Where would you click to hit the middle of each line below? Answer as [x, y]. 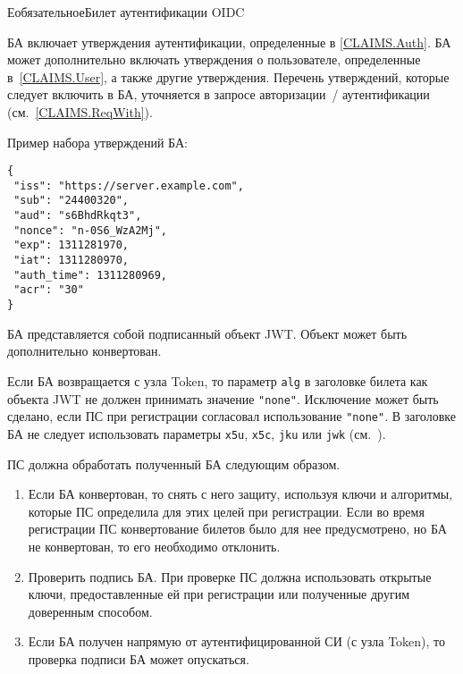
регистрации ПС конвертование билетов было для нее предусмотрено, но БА [237, 529]
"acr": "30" [49, 290]
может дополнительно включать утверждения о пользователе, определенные [214, 59]
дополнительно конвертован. [84, 351]
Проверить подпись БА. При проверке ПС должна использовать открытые [230, 576]
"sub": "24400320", [72, 201]
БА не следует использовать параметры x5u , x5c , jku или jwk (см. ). [197, 433]
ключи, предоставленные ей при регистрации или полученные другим [219, 594]
